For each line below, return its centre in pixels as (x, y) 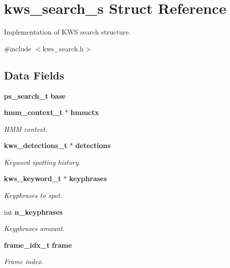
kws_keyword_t (33, 178)
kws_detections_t (36, 145)
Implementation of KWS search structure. (67, 32)
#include (18, 48)
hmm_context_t (33, 112)
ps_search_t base (35, 96)
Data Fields (34, 75)
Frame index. (24, 261)
